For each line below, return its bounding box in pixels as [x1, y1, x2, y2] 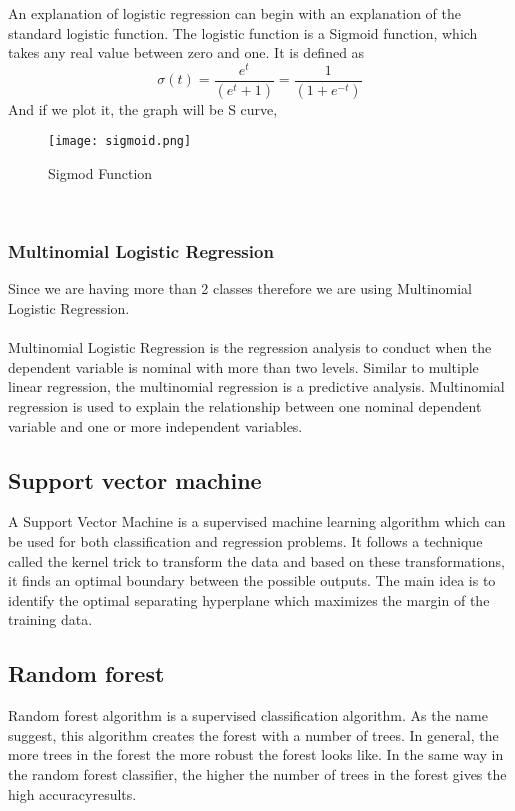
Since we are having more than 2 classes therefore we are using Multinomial [8, 278, 473, 299]
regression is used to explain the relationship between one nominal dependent [8, 395, 482, 416]
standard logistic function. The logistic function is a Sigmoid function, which [8, 22, 478, 43]
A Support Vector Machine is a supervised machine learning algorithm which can [8, 511, 506, 532]
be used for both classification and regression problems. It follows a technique [8, 530, 483, 551]
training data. [8, 609, 93, 630]
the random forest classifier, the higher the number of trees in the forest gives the [8, 763, 507, 784]
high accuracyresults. [8, 783, 137, 804]
